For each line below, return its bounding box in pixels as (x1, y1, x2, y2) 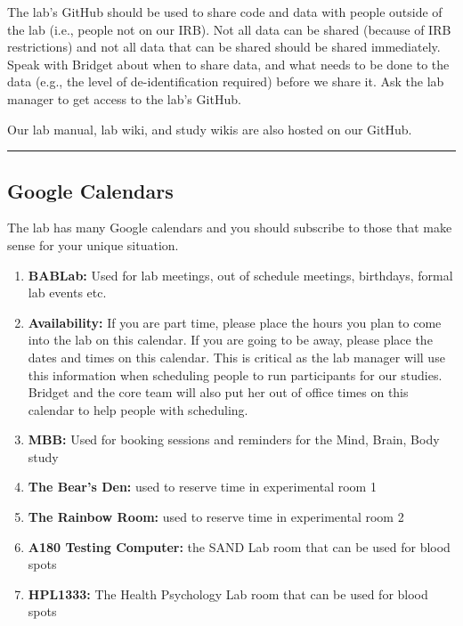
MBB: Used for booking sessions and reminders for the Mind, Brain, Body (28, 430, 440, 449)
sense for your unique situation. (7, 235, 179, 254)
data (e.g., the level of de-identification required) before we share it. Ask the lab (7, 72, 444, 91)
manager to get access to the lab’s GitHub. (7, 89, 241, 108)
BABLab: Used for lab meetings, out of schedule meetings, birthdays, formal (28, 265, 453, 284)
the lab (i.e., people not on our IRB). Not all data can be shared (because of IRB (7, 20, 451, 38)
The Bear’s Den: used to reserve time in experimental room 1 (28, 477, 377, 496)
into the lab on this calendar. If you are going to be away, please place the (28, 330, 433, 349)
